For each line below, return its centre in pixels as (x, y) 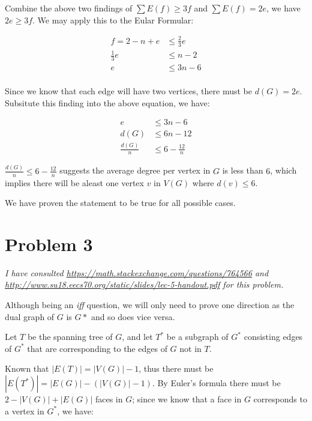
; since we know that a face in (187, 399)
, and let (137, 337)
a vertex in (25, 410)
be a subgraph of (197, 337)
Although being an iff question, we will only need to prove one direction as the (150, 305)
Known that (27, 368)
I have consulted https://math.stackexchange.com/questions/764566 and (137, 272)
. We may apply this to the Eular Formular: (113, 20)
